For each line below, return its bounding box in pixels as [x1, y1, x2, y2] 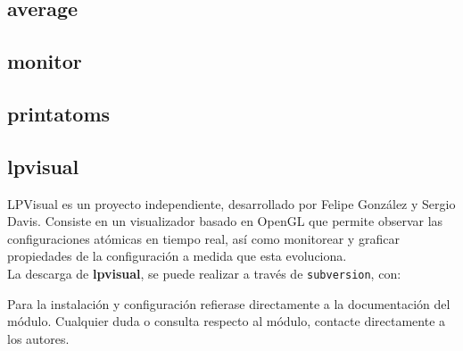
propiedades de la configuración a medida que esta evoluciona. [7, 247, 347, 265]
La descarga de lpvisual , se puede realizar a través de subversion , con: [7, 263, 401, 282]
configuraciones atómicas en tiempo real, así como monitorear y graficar [7, 229, 400, 247]
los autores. [7, 329, 70, 347]
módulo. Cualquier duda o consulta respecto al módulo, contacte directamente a [7, 312, 446, 330]
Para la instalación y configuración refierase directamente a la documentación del [7, 294, 451, 313]
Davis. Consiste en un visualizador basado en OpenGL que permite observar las [7, 212, 443, 230]
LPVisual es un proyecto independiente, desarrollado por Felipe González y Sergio [7, 194, 456, 213]
